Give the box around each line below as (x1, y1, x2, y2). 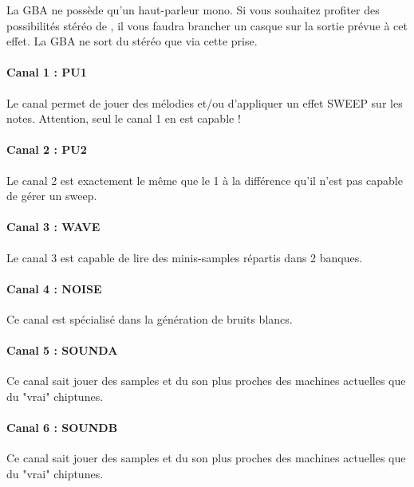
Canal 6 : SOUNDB (6, 419, 118, 436)
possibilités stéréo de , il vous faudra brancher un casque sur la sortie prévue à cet (6, 17, 408, 33)
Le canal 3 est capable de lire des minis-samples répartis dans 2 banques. (6, 249, 363, 265)
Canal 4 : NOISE (6, 280, 102, 297)
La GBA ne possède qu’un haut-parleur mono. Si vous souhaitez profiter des (6, 2, 380, 18)
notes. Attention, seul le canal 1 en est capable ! (6, 110, 241, 127)
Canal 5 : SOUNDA (6, 342, 118, 359)
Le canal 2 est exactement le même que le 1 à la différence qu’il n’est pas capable (6, 171, 403, 188)
